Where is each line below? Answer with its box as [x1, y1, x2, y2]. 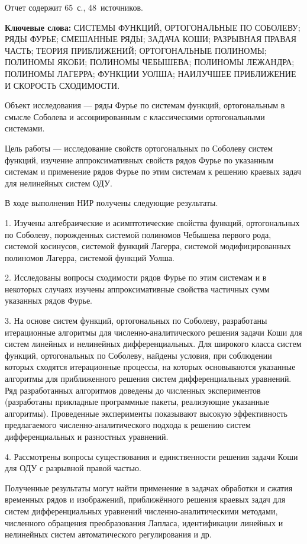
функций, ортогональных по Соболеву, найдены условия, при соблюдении [5, 349, 272, 361]
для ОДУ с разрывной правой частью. [5, 462, 141, 474]
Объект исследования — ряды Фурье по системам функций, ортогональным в [5, 99, 285, 111]
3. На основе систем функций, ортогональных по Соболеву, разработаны [5, 314, 267, 327]
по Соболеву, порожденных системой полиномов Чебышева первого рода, [5, 228, 272, 240]
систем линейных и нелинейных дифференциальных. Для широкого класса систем [5, 337, 302, 350]
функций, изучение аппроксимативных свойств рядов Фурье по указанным [5, 153, 274, 166]
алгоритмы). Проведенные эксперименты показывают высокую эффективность [5, 407, 287, 419]
